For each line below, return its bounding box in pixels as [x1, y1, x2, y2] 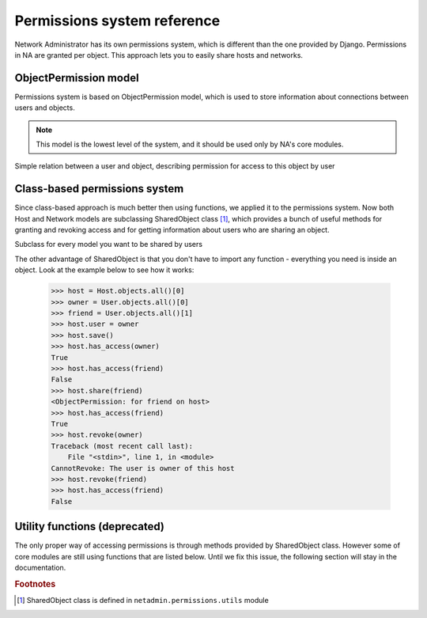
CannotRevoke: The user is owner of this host [51, 464, 235, 472]
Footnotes [14, 578, 56, 590]
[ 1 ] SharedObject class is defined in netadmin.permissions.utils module [17, 596, 269, 605]
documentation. [14, 563, 66, 572]
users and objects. [14, 103, 75, 112]
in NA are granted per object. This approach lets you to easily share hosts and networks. [14, 50, 304, 59]
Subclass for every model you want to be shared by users [14, 240, 203, 249]
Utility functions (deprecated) [14, 520, 165, 533]
